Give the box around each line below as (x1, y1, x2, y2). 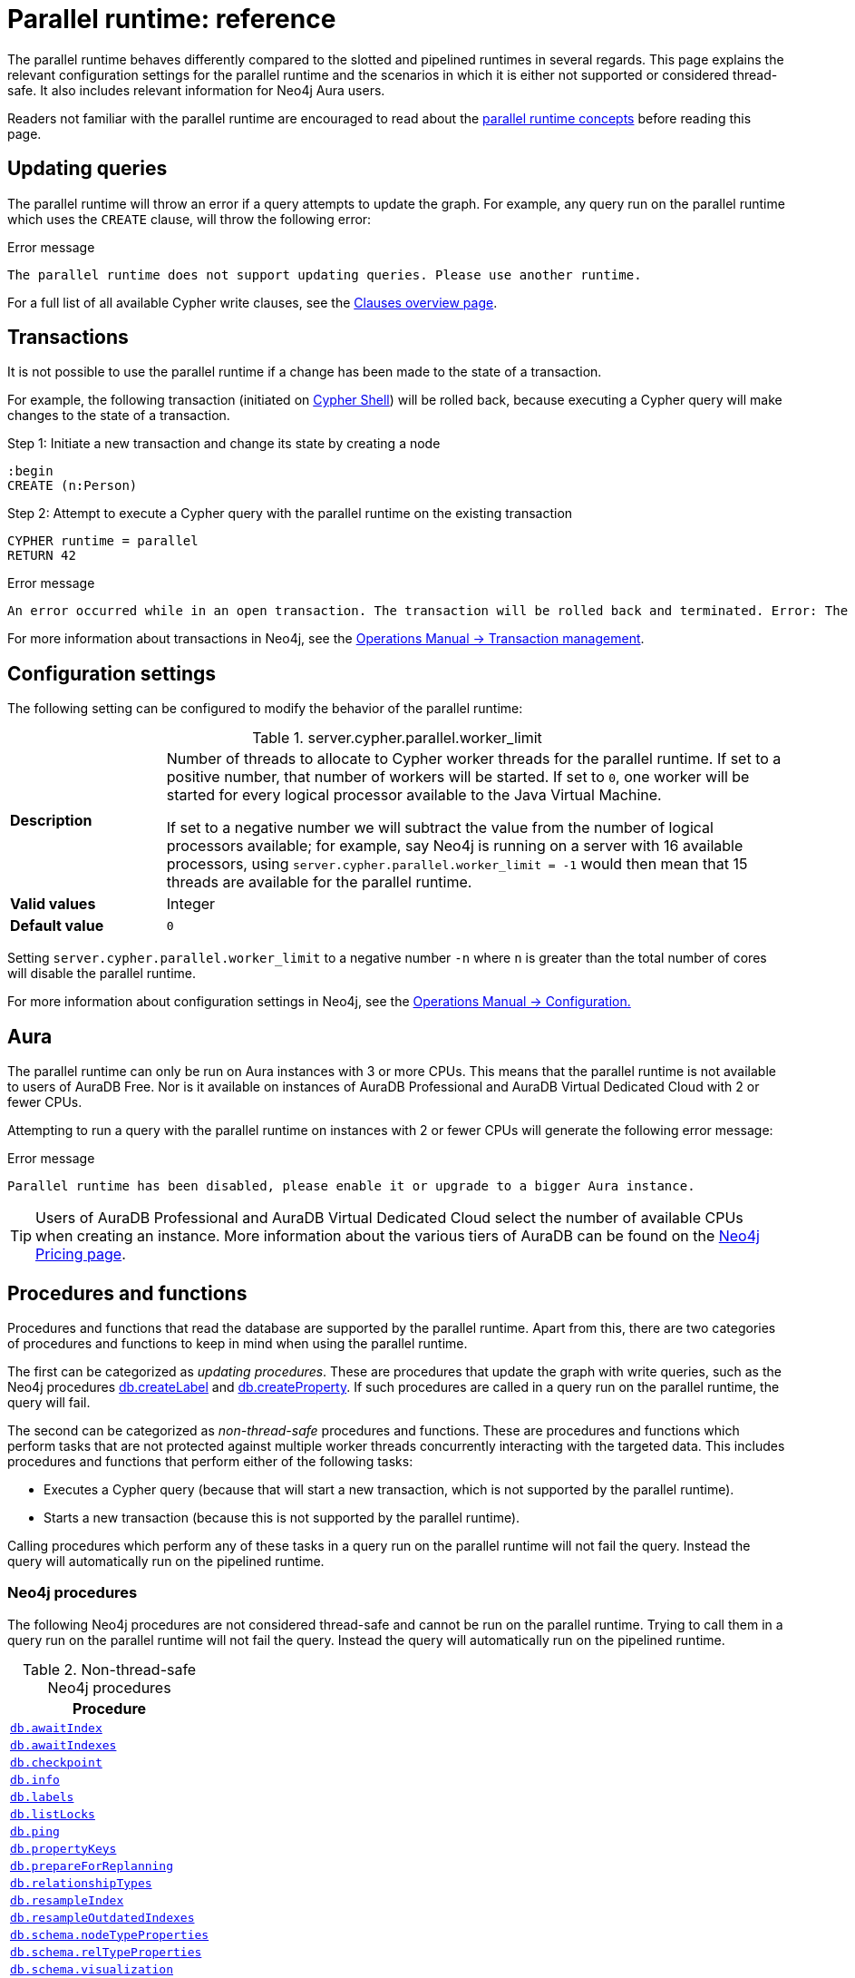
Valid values (10, 895, 96, 914)
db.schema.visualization (10, 1962, 174, 1976)
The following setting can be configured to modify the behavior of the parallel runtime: (7, 700, 523, 717)
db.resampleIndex (10, 1893, 124, 1907)
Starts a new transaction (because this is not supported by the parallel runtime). (44, 1509, 520, 1525)
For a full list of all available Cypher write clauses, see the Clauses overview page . (7, 294, 498, 310)
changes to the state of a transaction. (7, 407, 230, 424)
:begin (7, 464, 53, 479)
